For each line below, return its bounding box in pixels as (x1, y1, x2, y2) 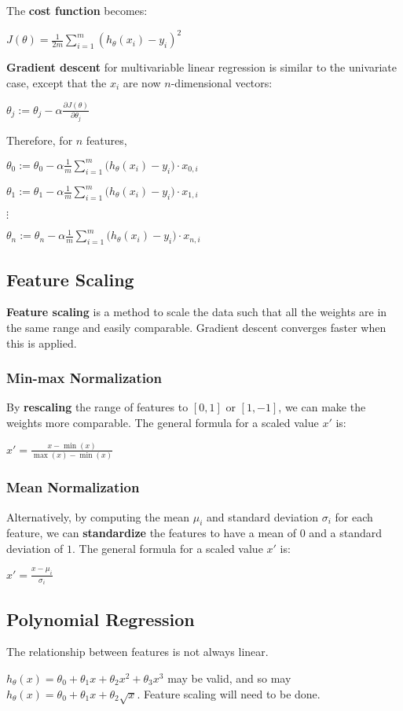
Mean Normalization (6, 477, 140, 497)
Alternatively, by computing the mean (6, 508, 190, 525)
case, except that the (6, 74, 107, 90)
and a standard (309, 525, 383, 541)
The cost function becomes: (6, 2, 148, 18)
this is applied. (6, 334, 77, 351)
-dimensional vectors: (170, 74, 273, 90)
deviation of (6, 540, 64, 556)
